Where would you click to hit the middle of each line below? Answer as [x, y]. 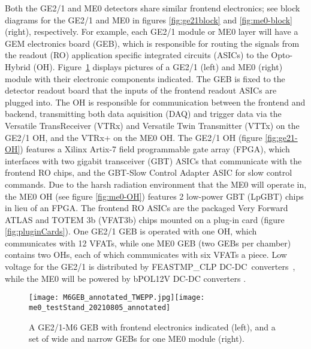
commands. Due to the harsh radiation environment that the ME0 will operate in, [156, 184]
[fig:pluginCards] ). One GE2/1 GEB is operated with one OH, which [131, 231]
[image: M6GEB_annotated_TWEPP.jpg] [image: [117, 298]
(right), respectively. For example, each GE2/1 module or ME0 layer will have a [152, 31]
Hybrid [18, 66]
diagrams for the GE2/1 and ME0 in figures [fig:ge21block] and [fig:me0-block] [149, 19]
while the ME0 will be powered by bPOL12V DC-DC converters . [126, 278]
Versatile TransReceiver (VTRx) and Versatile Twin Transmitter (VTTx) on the [152, 125]
